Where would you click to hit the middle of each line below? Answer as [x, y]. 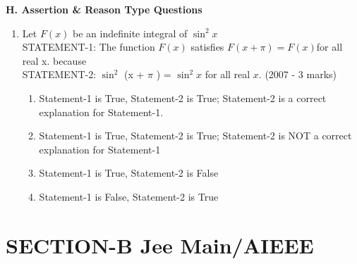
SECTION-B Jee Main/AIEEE [160, 245]
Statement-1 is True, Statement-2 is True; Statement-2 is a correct [183, 98]
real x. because [54, 60]
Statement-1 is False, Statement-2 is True [129, 196]
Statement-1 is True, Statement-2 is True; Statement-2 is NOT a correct [195, 136]
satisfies [207, 47]
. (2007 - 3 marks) [298, 74]
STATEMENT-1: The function [89, 47]
